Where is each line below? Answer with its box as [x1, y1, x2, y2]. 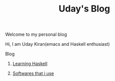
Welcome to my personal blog [5, 31, 67, 38]
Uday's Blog [58, 3, 110, 15]
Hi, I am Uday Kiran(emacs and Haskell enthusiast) [5, 41, 110, 47]
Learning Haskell [12, 61, 48, 67]
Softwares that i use [12, 70, 54, 76]
